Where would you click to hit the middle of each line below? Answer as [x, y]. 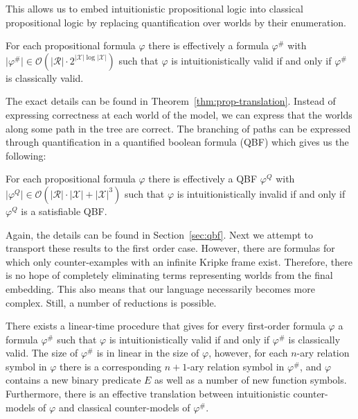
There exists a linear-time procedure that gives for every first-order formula [165, 326]
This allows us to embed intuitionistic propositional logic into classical [154, 8]
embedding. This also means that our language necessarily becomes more [160, 288]
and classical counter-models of [124, 407]
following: [26, 155]
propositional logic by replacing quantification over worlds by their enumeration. [176, 22]
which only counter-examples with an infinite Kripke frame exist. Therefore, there [179, 261]
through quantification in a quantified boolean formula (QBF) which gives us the [177, 142]
